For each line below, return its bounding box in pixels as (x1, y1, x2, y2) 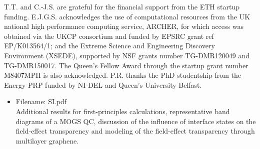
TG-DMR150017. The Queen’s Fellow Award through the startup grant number (4, 60, 248, 70)
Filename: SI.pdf (15, 96, 67, 107)
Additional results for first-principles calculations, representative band (15, 106, 230, 116)
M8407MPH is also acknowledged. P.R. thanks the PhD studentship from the (4, 70, 241, 80)
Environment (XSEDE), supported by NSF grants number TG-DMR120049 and (4, 50, 250, 60)
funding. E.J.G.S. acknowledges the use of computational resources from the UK (4, 11, 250, 21)
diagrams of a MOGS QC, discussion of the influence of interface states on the (15, 116, 256, 126)
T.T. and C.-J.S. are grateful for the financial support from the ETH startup (4, 1, 240, 11)
